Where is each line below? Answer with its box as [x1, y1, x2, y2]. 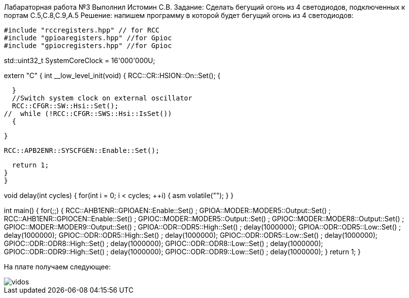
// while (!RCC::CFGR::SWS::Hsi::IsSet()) [4, 110, 172, 117]
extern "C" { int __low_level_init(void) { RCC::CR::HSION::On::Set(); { [4, 71, 221, 80]
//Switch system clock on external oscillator [12, 94, 192, 102]
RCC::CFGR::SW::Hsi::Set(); [12, 102, 119, 110]
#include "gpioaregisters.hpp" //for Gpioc [4, 34, 172, 42]
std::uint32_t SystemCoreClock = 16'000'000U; [4, 56, 155, 65]
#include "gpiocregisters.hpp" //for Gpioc [4, 42, 172, 50]
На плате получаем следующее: [4, 263, 111, 271]
